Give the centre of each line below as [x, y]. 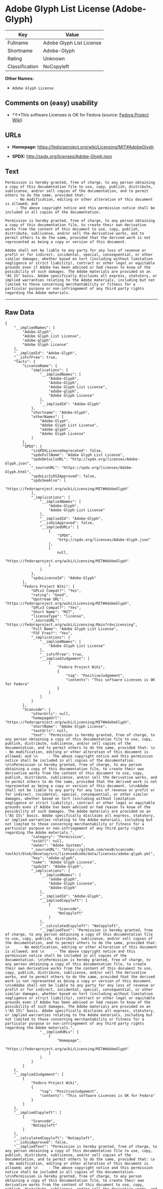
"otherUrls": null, [50, 714]
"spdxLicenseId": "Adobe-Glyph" [64, 578]
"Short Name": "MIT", [53, 612]
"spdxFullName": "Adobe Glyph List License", [78, 455]
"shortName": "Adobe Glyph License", [69, 727]
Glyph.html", [18, 472]
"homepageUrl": [46, 718]
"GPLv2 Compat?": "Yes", [56, 591]
